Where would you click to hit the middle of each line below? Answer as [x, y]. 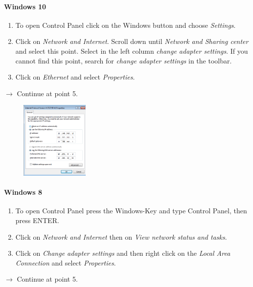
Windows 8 [23, 192]
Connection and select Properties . [66, 262]
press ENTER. [37, 220]
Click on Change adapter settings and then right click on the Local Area [123, 253]
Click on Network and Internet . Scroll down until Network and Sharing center [132, 41]
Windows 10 [25, 6]
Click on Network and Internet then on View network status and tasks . [121, 236]
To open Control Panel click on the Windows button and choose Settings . [126, 25]
